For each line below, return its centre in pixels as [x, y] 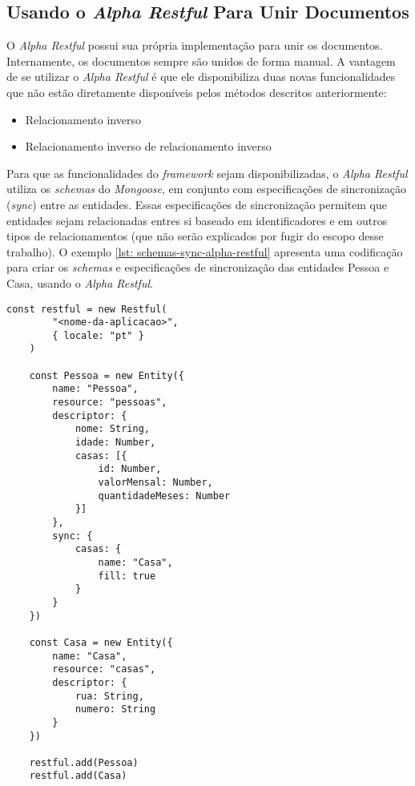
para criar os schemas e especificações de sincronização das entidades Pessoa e [198, 267]
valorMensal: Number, [155, 483]
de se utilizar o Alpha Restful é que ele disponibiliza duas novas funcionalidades [201, 77]
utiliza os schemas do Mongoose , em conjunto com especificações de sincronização [207, 189]
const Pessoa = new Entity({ [107, 375]
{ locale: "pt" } [98, 335]
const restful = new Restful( [87, 309]
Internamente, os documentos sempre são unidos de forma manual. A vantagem [201, 60]
